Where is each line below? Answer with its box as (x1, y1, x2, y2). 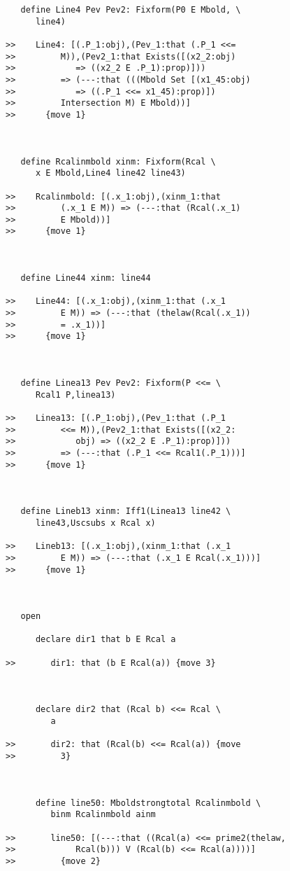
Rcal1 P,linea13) (35, 389, 116, 400)
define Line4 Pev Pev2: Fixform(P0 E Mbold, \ (20, 5, 241, 15)
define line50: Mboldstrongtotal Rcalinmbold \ (35, 797, 261, 808)
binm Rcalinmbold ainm (50, 809, 156, 820)
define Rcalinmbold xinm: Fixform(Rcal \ (20, 156, 216, 167)
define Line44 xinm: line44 (20, 273, 151, 284)
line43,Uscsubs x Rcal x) (35, 517, 156, 528)
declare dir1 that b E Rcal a (35, 634, 176, 645)
